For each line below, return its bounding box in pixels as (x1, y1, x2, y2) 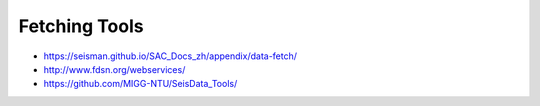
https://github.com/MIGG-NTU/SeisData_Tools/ (43, 78, 238, 90)
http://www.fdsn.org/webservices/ (43, 63, 186, 75)
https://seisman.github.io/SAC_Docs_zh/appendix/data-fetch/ (43, 50, 298, 62)
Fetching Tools (18, 15, 144, 37)
